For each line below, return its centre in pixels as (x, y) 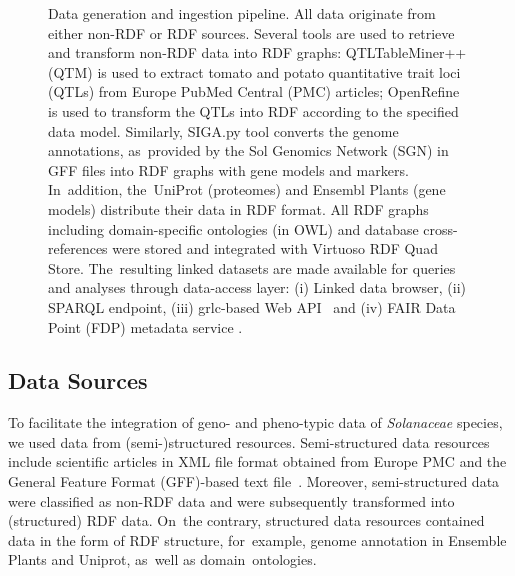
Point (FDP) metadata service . (145, 326)
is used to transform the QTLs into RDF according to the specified (253, 110)
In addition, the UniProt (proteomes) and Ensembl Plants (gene (247, 189)
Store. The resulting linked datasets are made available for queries (252, 267)
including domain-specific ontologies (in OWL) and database (233, 228)
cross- (440, 228)
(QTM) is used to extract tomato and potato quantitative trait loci (254, 71)
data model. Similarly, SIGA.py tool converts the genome (223, 130)
